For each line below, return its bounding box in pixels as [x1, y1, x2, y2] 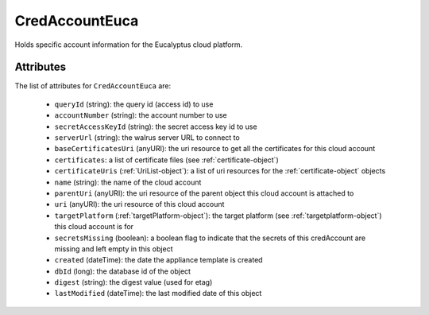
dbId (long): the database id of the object [54, 266, 191, 276]
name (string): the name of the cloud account [54, 177, 202, 187]
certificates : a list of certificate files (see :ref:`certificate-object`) [54, 155, 279, 165]
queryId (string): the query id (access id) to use [54, 99, 214, 109]
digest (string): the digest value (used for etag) [54, 278, 213, 287]
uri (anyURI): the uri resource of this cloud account [54, 200, 225, 209]
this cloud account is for [54, 222, 134, 231]
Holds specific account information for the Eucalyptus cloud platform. [14, 40, 243, 49]
